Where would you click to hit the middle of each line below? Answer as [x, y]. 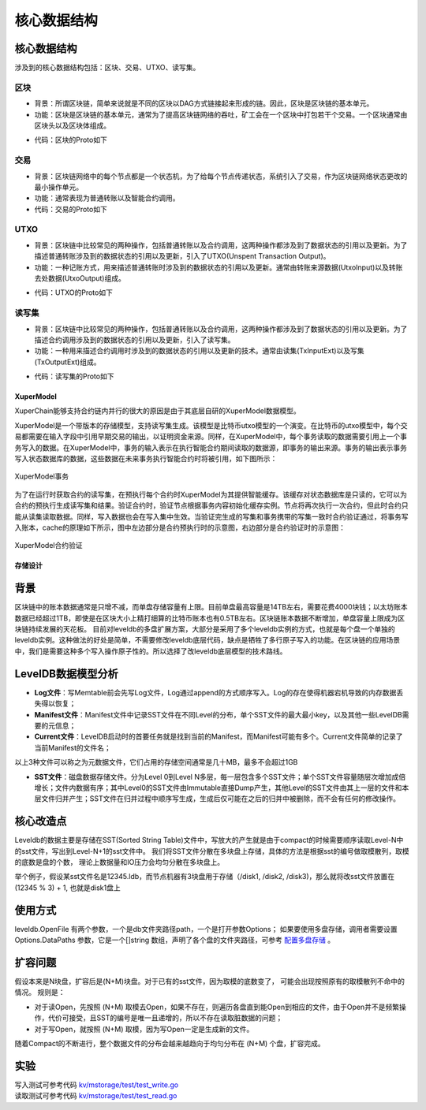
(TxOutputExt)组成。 [67, 362]
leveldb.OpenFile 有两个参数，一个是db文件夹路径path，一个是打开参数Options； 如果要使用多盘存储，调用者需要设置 [206, 929]
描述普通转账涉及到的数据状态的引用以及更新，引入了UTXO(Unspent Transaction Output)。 [182, 256]
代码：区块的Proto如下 [71, 140]
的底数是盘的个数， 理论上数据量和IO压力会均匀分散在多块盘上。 [120, 862]
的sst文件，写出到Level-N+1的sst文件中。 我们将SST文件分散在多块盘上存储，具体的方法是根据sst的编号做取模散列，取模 [212, 851]
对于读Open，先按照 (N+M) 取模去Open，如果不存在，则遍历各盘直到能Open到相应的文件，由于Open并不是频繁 [217, 1007]
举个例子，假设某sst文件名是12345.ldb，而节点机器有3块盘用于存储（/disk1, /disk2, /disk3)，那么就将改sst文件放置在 [204, 877]
